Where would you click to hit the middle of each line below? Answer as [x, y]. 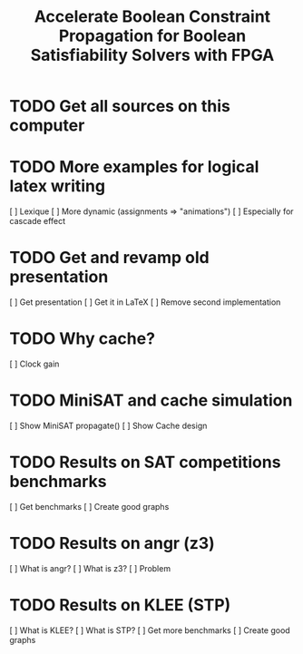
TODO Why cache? [83, 339]
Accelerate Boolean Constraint [152, 17]
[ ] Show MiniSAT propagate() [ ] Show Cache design [108, 425]
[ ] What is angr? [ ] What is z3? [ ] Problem [90, 568]
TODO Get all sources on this [120, 107]
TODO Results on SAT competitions [145, 462]
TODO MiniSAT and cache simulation [151, 400]
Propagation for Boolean [152, 36]
